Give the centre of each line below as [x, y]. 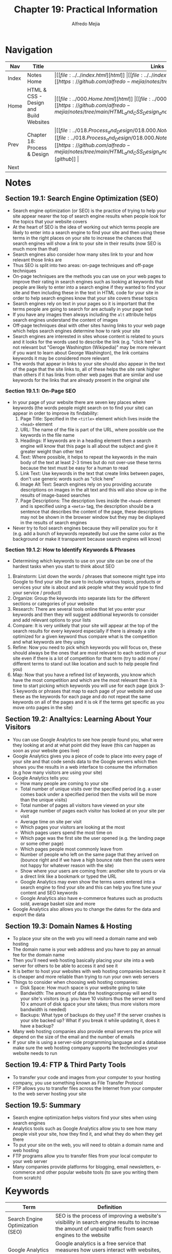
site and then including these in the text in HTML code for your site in [85, 293]
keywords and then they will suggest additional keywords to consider [85, 615]
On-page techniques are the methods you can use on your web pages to [89, 276]
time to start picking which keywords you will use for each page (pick [86, 686]
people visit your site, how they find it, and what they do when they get [88, 1134]
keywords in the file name [47, 435]
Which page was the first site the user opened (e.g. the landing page [93, 838]
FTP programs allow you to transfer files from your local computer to [85, 1156]
